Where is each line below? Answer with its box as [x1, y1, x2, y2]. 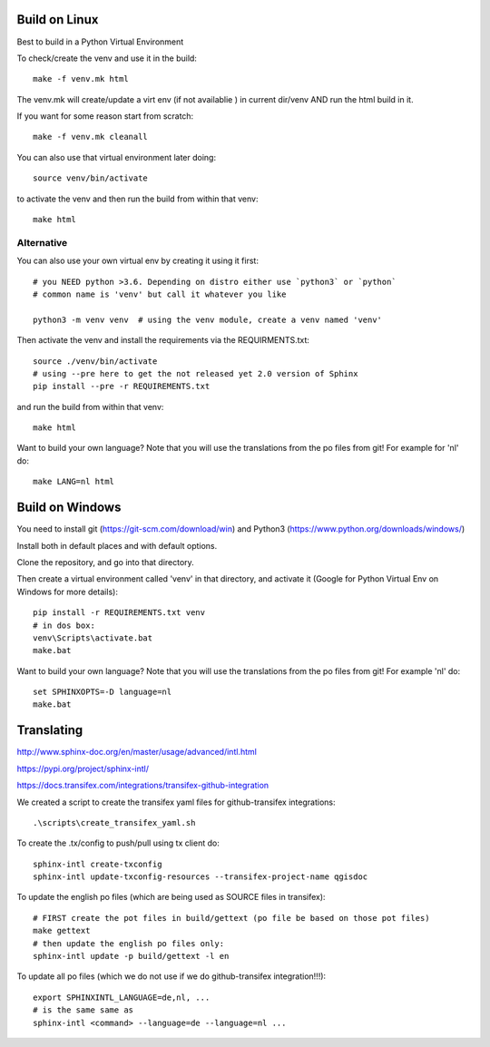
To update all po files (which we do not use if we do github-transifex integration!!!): [16, 971, 327, 982]
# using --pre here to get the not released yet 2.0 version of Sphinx [33, 368, 358, 378]
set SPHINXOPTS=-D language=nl [33, 687, 172, 698]
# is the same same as [33, 1005, 134, 1015]
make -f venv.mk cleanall [33, 132, 149, 142]
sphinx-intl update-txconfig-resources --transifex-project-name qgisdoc [33, 872, 368, 882]
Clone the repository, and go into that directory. [16, 556, 194, 567]
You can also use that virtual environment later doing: [16, 152, 217, 162]
